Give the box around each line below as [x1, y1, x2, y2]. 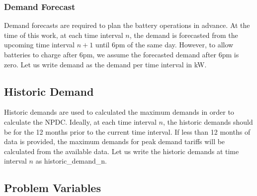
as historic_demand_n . [35, 156, 107, 166]
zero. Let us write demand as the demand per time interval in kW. [4, 59, 207, 69]
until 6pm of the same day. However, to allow [95, 39, 234, 50]
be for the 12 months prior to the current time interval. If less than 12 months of [4, 126, 251, 137]
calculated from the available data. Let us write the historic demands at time [4, 146, 239, 156]
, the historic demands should [163, 116, 253, 127]
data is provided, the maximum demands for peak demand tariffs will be [4, 136, 225, 147]
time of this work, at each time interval [4, 29, 123, 40]
